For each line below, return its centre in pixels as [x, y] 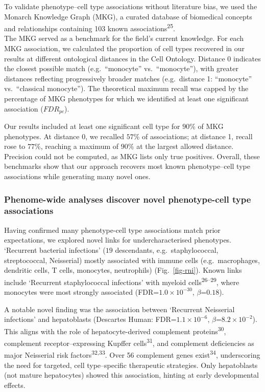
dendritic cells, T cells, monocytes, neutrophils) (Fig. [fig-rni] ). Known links [123, 270]
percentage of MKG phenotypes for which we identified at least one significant [127, 98]
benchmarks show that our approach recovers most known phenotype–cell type [127, 166]
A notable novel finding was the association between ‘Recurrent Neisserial [119, 309]
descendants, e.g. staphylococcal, [167, 249]
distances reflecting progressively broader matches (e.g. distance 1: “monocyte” [128, 78]
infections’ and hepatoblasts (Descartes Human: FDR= [90, 319]
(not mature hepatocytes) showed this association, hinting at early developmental [132, 375]
